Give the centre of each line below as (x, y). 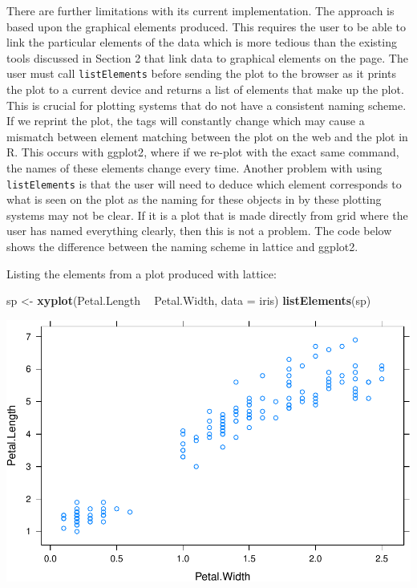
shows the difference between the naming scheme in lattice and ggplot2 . (182, 247)
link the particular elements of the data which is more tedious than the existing (202, 42)
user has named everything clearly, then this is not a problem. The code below (199, 231)
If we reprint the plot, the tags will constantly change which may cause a (186, 121)
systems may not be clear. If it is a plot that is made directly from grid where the (207, 215)
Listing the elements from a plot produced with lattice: (142, 273)
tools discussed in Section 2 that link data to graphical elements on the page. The (207, 57)
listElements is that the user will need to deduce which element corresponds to (204, 183)
